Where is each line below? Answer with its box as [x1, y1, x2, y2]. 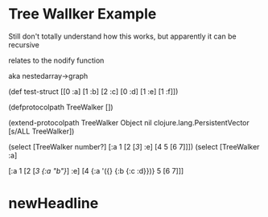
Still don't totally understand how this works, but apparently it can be [8, 31, 237, 41]
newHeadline [8, 194, 99, 213]
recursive [8, 39, 40, 49]
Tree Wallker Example [8, 5, 157, 23]
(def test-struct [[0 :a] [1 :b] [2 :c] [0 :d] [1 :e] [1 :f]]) [8, 86, 179, 96]
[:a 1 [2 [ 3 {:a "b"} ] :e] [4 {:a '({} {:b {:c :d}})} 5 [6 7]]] [8, 166, 184, 175]
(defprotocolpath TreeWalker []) [8, 102, 114, 112]
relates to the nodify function [8, 55, 105, 65]
